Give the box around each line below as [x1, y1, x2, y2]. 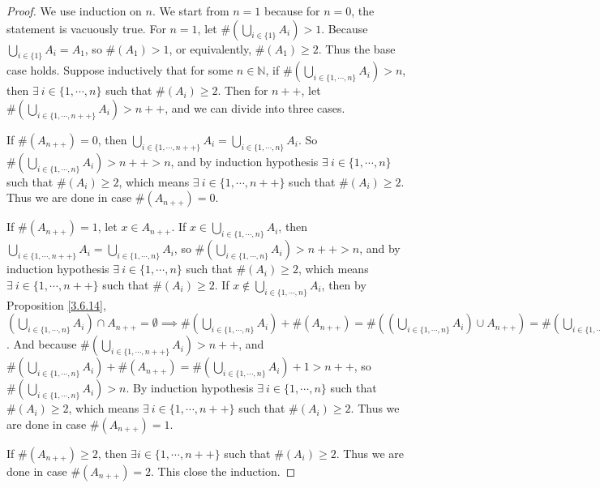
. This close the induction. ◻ [151, 462, 296, 479]
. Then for [217, 82, 268, 99]
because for [264, 2, 320, 19]
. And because [6, 336, 77, 353]
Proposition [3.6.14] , [6, 296, 106, 313]
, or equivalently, [169, 40, 252, 57]
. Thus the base [318, 40, 396, 57]
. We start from [152, 2, 229, 19]
